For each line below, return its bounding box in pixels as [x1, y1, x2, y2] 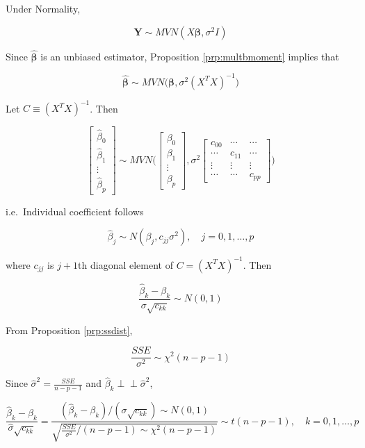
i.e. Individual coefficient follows [6, 204, 144, 218]
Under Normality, [6, 1, 81, 15]
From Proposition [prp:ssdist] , [6, 322, 133, 337]
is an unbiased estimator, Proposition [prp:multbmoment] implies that [40, 49, 339, 63]
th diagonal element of [78, 257, 173, 272]
